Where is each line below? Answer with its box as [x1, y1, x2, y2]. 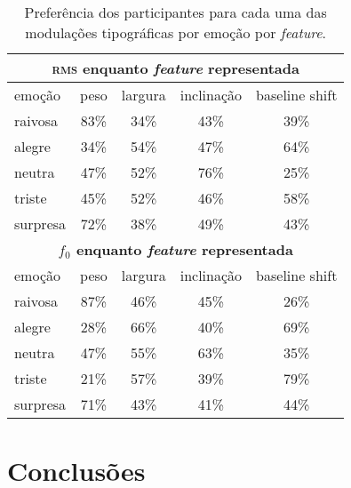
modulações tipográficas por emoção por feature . [25, 22, 327, 43]
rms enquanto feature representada [52, 58, 299, 78]
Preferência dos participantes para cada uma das [24, 2, 327, 22]
